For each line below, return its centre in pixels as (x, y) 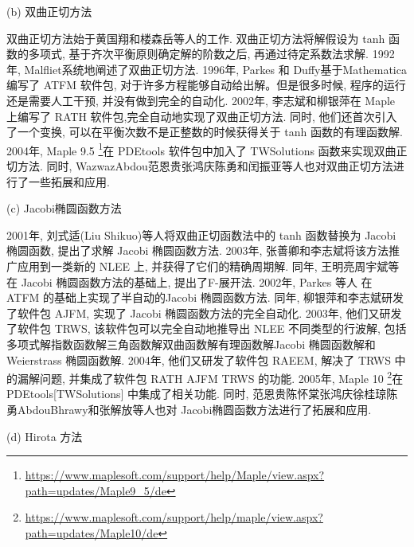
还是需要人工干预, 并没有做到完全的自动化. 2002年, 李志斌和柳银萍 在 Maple (201, 100)
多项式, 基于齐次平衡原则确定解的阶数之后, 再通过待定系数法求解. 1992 (211, 54)
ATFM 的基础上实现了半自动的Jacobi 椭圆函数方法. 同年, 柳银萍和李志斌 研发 (205, 297)
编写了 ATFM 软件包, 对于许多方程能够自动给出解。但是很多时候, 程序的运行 (206, 85)
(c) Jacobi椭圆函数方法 (64, 208)
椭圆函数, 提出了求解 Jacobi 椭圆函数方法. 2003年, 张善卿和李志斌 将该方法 (198, 250)
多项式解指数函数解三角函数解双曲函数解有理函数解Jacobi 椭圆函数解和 (191, 344)
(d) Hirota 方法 (45, 436)
